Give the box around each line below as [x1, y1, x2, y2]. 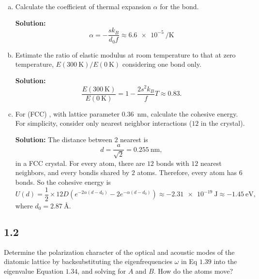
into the [213, 256, 237, 266]
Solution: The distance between [15, 134, 112, 144]
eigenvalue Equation [4, 265, 63, 276]
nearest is [120, 134, 148, 144]
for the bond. [160, 1, 199, 11]
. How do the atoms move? [153, 265, 233, 276]
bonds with [156, 158, 189, 168]
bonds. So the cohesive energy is [15, 177, 111, 187]
